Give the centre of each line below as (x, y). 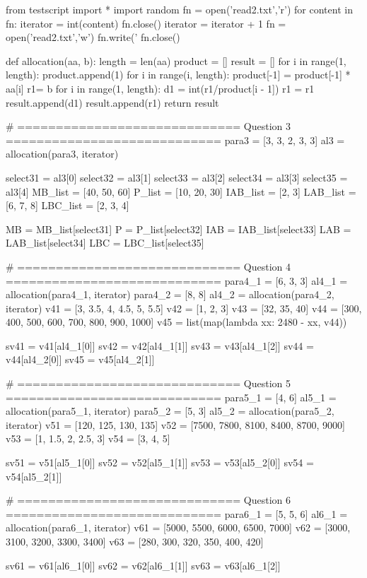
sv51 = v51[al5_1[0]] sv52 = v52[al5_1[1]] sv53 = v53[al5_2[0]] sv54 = (160, 462)
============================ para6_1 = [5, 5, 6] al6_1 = (177, 513)
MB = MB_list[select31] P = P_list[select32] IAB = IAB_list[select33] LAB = (179, 229)
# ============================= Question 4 (148, 266)
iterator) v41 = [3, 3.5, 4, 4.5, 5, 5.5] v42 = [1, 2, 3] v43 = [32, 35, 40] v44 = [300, (184, 308)
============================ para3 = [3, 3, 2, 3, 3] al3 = (175, 140)
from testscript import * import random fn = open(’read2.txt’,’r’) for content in (179, 9)
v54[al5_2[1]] (34, 476)
